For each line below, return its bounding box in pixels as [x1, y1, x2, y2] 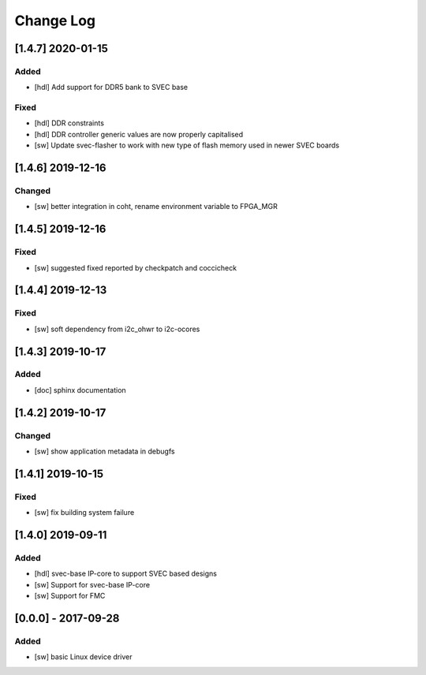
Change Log [14, 12, 96, 29]
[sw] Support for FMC [34, 591, 106, 601]
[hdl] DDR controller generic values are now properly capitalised [34, 129, 244, 139]
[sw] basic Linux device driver [34, 652, 133, 662]
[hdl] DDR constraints [34, 118, 104, 128]
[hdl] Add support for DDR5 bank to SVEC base [34, 83, 189, 92]
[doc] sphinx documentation [34, 385, 126, 394]
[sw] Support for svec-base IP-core [34, 580, 150, 589]
